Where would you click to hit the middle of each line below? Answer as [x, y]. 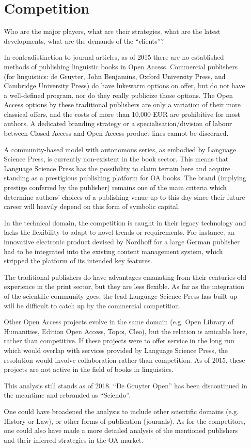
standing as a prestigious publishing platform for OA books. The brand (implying [125, 178]
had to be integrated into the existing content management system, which [113, 251]
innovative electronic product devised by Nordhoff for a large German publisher [122, 241]
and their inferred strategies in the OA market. [74, 440]
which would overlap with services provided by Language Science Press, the [116, 350]
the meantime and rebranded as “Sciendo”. [67, 395]
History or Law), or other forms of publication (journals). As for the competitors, [125, 421]
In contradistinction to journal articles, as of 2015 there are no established [114, 57]
